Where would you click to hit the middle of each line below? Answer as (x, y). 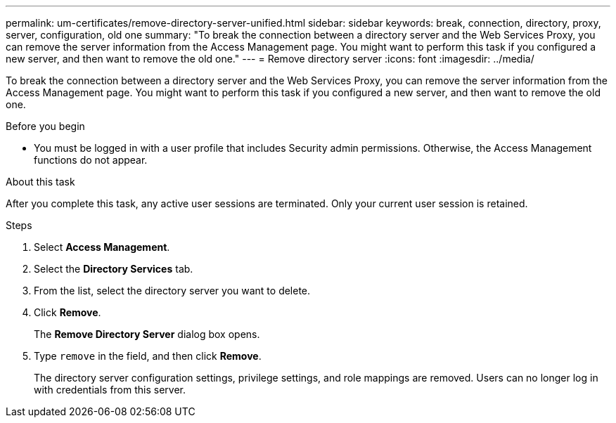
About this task (40, 182)
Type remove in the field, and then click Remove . (148, 356)
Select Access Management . (102, 247)
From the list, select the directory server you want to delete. (172, 291)
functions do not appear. (91, 160)
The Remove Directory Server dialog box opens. (147, 334)
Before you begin (45, 126)
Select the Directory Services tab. (114, 269)
